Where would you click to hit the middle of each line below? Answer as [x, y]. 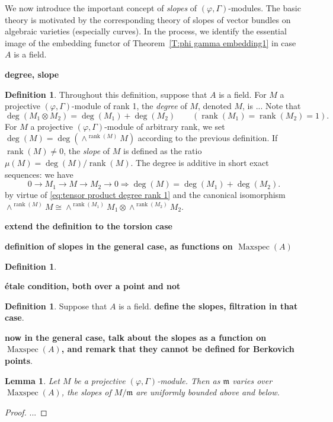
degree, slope [32, 74]
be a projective [100, 380]
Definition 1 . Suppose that [56, 306]
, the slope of [87, 151]
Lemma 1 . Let [32, 380]
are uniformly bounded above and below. [208, 392]
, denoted [214, 106]
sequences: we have [39, 174]
